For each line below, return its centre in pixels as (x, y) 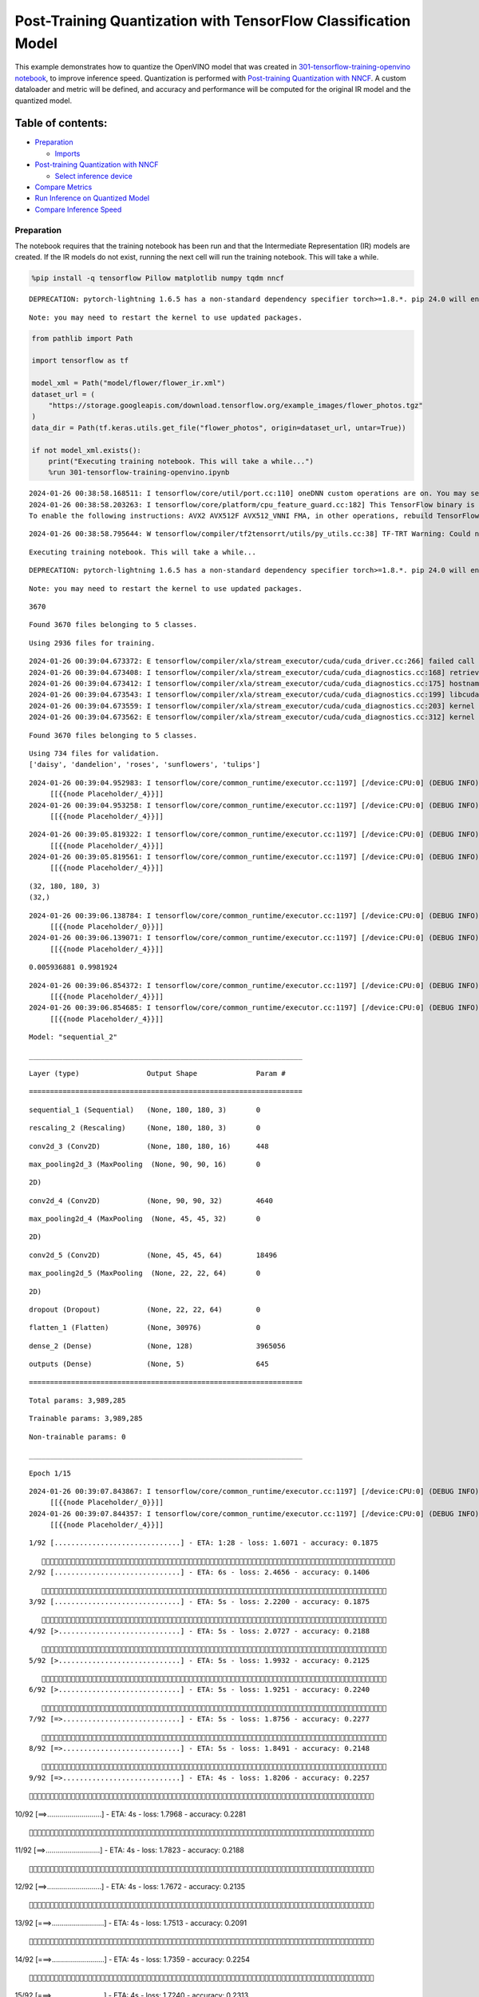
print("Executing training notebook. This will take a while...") (181, 461)
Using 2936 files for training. (92, 643)
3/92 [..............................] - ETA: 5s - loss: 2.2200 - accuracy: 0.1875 (200, 1602)
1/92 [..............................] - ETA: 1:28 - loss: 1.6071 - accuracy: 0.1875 (204, 1543)
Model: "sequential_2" (73, 1037)
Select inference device (94, 176)
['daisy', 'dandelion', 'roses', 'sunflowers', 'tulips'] (145, 764)
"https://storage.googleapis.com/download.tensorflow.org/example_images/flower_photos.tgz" (236, 405)
